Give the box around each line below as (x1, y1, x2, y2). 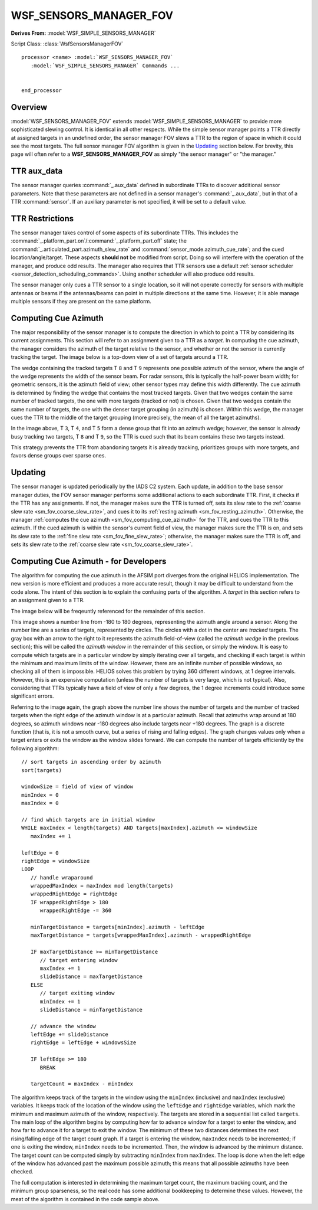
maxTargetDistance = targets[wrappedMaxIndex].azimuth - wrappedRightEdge (30, 932, 251, 938)
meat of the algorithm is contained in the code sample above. (11, 1195, 160, 1202)
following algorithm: (11, 744, 59, 752)
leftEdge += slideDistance (30, 1031, 109, 1038)
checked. (11, 1168, 34, 1175)
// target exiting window (39, 990, 115, 997)
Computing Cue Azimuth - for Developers (11, 556, 167, 566)
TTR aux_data (11, 166, 63, 176)
